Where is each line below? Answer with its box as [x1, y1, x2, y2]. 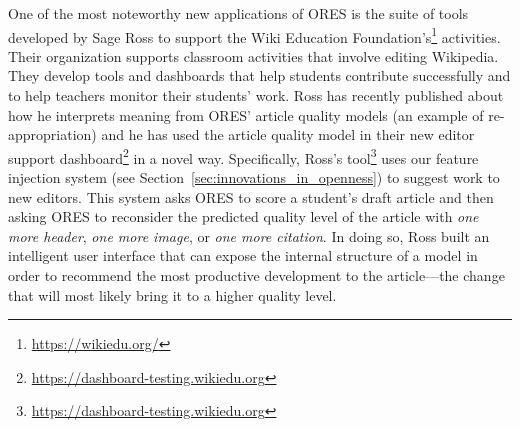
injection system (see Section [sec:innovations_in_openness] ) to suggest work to [8, 167, 500, 188]
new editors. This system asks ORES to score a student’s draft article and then [8, 186, 494, 207]
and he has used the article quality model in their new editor [101, 124, 475, 145]
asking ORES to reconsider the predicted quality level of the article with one [8, 206, 479, 227]
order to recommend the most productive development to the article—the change [8, 265, 505, 286]
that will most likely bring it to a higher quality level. [8, 284, 337, 305]
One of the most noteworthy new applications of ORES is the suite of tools [8, 3, 469, 23]
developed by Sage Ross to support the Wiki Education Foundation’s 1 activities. [8, 23, 501, 47]
